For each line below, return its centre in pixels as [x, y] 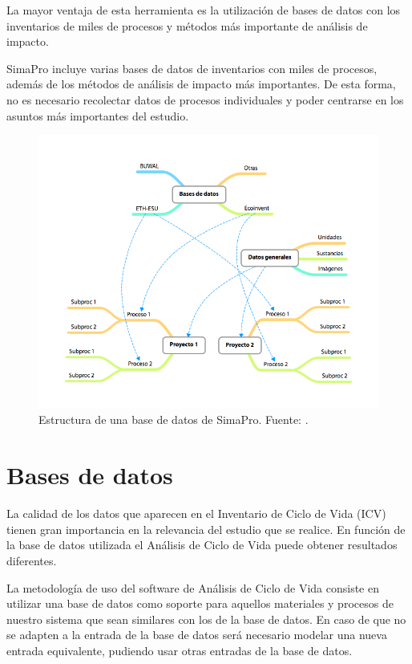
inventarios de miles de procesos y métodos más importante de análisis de [187, 25]
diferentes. [32, 560]
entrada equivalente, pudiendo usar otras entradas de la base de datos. [180, 650]
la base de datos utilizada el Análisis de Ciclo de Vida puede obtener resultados [202, 545]
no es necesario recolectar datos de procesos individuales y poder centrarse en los [205, 99]
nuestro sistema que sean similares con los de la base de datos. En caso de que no [206, 619]
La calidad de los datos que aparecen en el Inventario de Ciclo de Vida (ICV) [196, 513]
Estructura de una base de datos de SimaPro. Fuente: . [174, 420]
